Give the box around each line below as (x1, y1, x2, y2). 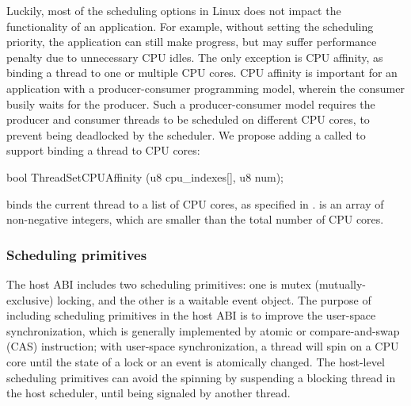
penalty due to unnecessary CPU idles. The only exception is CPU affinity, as (6, 48, 383, 65)
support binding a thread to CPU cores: (6, 142, 200, 159)
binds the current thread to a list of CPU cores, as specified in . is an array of (6, 195, 384, 212)
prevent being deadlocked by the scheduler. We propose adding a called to (6, 126, 366, 143)
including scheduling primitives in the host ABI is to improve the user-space (6, 307, 376, 324)
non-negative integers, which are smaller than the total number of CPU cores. (6, 211, 384, 228)
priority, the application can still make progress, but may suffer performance (6, 33, 377, 50)
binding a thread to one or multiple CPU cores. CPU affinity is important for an (6, 64, 398, 81)
